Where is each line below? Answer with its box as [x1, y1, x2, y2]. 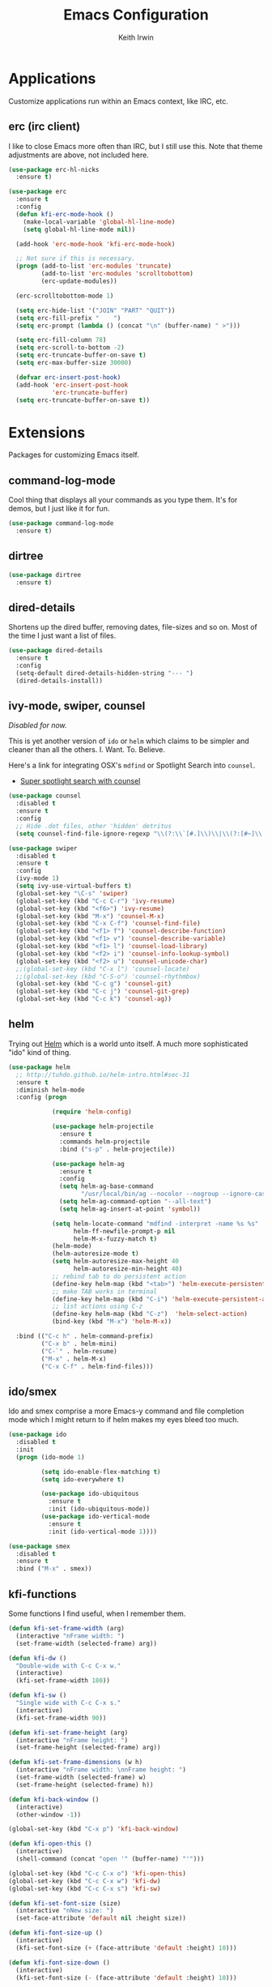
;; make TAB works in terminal [51, 1287, 158, 1296]
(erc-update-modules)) [40, 277, 117, 285]
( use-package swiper [8, 844, 79, 852]
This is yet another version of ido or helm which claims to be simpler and [8, 736, 249, 746]
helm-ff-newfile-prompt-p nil [73, 1227, 176, 1235]
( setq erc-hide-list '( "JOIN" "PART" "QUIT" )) [15, 306, 176, 314]
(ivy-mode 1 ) [15, 874, 60, 882]
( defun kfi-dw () [8, 1654, 67, 1662]
